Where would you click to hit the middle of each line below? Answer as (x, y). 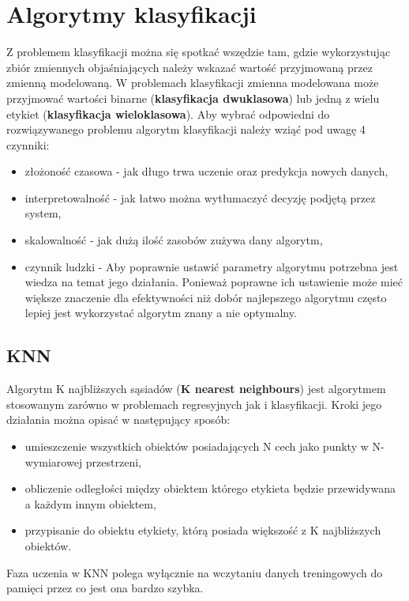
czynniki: (28, 144)
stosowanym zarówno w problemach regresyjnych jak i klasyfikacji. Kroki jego (194, 404)
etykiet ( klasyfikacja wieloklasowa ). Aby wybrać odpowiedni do (168, 113)
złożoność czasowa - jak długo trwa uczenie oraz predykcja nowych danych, (206, 171)
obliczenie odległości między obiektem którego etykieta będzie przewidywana (210, 488)
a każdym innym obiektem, (90, 503)
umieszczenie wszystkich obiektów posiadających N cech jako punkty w (197, 446)
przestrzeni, (113, 461)
